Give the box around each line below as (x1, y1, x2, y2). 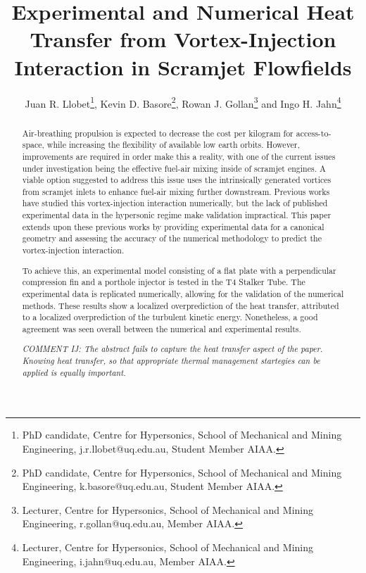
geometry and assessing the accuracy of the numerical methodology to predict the (22, 232, 322, 244)
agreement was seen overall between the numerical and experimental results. (22, 322, 301, 334)
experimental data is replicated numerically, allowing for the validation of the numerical (22, 287, 344, 299)
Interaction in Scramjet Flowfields (14, 52, 352, 81)
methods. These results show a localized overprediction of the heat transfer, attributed (22, 299, 339, 311)
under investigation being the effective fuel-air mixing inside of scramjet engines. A (22, 162, 326, 174)
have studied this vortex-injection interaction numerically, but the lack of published (22, 197, 328, 209)
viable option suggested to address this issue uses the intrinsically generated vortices (22, 174, 332, 186)
